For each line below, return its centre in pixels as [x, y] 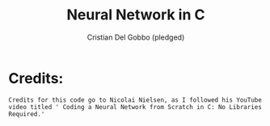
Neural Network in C [136, 15]
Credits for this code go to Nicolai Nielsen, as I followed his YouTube [135, 100]
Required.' [27, 114]
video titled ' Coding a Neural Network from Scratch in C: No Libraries [135, 107]
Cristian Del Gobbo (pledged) [136, 37]
